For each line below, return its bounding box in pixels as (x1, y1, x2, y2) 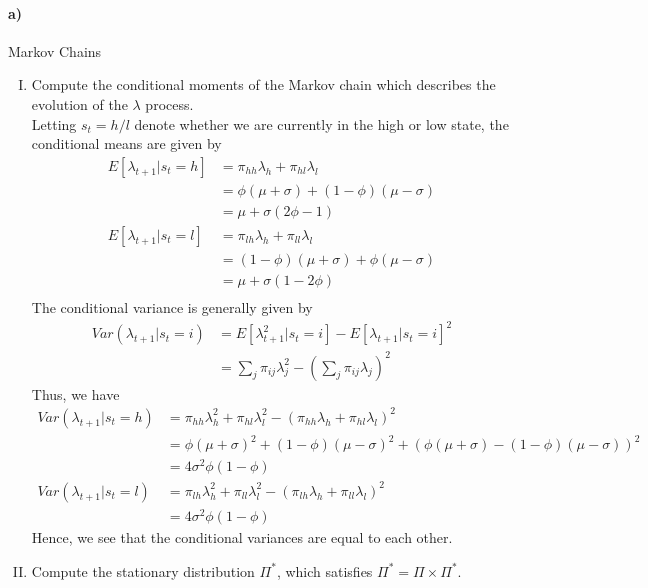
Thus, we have (31, 383, 120, 404)
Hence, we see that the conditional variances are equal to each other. (31, 527, 453, 548)
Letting (31, 113, 77, 134)
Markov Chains (8, 40, 102, 61)
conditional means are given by (31, 133, 222, 154)
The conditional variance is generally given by (31, 296, 313, 317)
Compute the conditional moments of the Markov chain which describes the (31, 74, 496, 95)
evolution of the (31, 93, 128, 114)
